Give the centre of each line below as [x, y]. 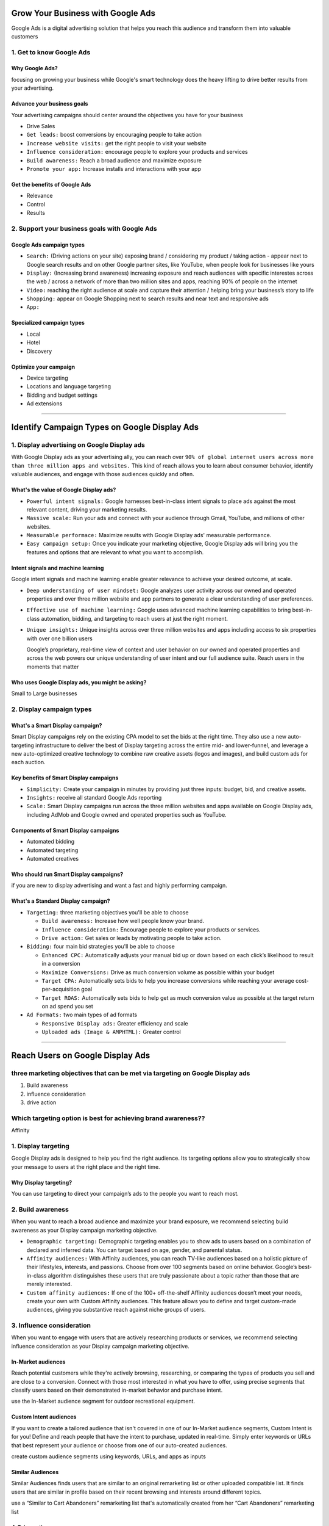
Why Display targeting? [42, 1182]
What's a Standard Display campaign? [61, 901]
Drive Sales [41, 126]
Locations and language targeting [69, 386]
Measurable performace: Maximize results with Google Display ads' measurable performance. [149, 535]
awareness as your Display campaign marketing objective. [84, 1230]
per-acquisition [61, 989]
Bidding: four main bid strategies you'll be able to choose [101, 947]
